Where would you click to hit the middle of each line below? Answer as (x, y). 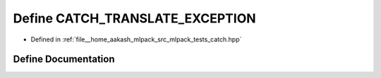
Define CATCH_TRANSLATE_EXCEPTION (135, 18)
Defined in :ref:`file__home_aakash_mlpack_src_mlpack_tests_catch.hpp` (136, 39)
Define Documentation (64, 59)
